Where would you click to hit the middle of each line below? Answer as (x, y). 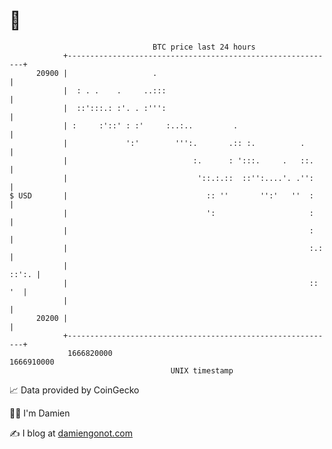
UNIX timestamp (202, 370)
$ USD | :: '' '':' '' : (161, 195)
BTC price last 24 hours (204, 47)
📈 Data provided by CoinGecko (74, 390)
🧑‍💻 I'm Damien (40, 413)
